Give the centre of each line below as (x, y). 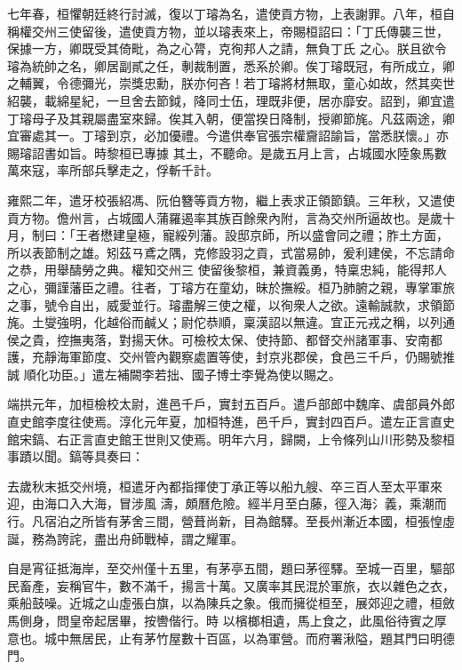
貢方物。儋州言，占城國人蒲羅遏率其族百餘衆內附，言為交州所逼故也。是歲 (225, 217)
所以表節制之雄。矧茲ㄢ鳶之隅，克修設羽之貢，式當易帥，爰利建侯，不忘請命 (231, 252)
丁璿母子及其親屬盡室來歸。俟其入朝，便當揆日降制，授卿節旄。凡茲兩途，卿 (231, 118)
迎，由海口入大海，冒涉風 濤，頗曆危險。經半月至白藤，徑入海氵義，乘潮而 (227, 503)
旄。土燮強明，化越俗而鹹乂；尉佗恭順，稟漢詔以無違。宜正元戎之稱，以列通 (231, 322)
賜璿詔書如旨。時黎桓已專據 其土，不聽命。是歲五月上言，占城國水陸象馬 (221, 152)
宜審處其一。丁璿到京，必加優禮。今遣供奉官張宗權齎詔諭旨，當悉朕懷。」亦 (228, 136)
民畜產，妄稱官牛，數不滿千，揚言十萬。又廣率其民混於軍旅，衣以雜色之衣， (231, 585)
